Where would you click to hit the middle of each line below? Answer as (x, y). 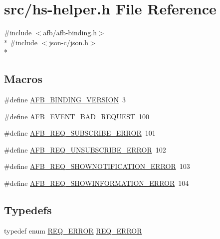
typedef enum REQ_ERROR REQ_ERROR (73, 230)
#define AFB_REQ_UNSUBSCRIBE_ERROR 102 (85, 149)
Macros (23, 79)
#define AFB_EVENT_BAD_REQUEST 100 (77, 116)
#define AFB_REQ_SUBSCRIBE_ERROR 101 (80, 133)
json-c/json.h (69, 42)
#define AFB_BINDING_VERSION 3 (65, 100)
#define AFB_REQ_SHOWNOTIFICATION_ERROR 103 (97, 166)
